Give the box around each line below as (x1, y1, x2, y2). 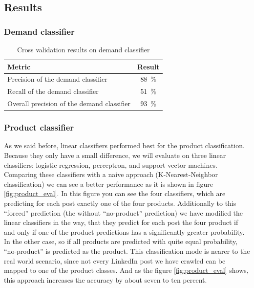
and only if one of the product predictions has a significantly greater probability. (4, 226, 245, 237)
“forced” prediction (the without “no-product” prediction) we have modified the (4, 207, 243, 218)
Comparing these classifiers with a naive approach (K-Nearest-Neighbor (4, 169, 218, 179)
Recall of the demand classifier (7, 86, 99, 96)
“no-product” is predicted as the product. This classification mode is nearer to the (4, 245, 250, 256)
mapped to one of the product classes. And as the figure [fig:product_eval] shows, (4, 265, 249, 275)
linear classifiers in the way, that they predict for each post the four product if (4, 217, 238, 227)
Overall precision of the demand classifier (7, 98, 130, 109)
